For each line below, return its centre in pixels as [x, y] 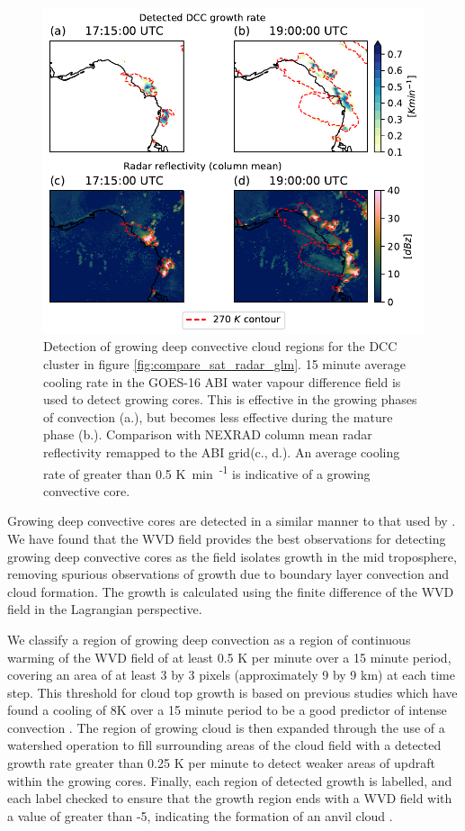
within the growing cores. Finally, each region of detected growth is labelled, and [230, 780]
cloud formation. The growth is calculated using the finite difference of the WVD [231, 591]
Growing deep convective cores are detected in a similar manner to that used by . [232, 521]
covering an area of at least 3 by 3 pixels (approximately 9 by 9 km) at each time [231, 675]
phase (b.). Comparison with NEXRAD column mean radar [208, 434]
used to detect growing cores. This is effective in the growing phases [230, 399]
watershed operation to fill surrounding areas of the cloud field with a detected [224, 745]
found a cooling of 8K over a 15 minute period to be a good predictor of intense [227, 710]
